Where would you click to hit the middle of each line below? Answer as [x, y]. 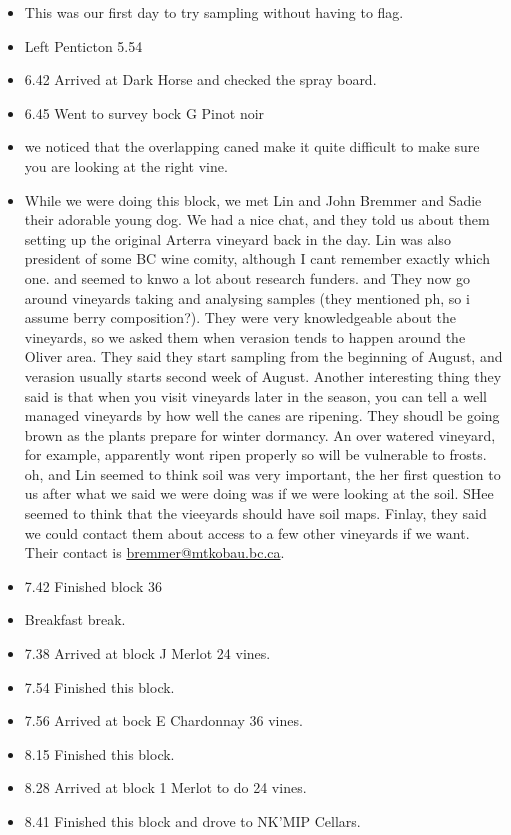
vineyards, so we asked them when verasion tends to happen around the [245, 336]
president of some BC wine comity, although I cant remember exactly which [257, 258]
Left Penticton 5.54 [83, 45]
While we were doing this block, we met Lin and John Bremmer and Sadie [253, 199]
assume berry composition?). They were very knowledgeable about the [240, 317]
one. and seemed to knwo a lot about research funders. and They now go [247, 277]
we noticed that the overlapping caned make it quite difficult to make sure [252, 146]
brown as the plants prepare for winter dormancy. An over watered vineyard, [260, 434]
